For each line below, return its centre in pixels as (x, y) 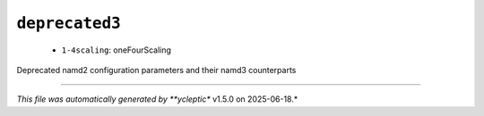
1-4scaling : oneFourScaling (117, 50)
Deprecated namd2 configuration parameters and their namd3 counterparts (156, 70)
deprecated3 (69, 23)
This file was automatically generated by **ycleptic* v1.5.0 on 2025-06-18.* (157, 99)
